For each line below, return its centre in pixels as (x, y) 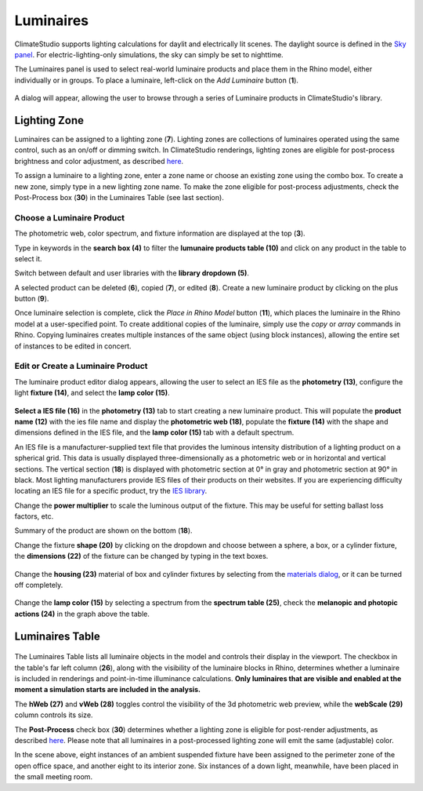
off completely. (39, 585)
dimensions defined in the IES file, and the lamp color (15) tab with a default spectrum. (154, 432)
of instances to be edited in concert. (73, 346)
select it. (28, 258)
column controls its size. (54, 715)
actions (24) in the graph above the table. (82, 614)
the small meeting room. (54, 777)
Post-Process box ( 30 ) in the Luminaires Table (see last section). (119, 197)
